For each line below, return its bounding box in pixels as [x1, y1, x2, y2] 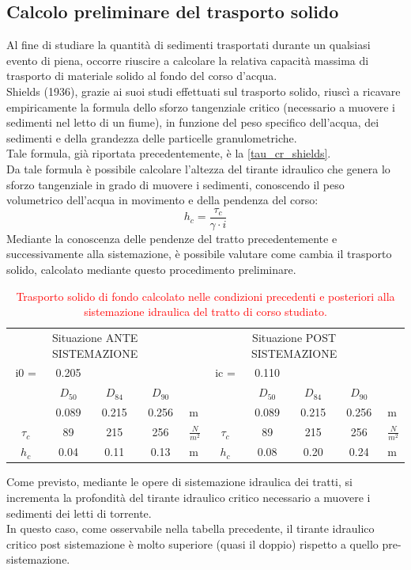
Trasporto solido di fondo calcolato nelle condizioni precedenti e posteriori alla [16, 287, 395, 304]
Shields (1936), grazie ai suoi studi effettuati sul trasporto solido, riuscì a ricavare [6, 82, 401, 99]
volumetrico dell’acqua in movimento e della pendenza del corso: [6, 192, 319, 208]
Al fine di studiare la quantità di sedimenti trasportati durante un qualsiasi [6, 36, 371, 53]
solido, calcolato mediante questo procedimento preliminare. [6, 260, 296, 277]
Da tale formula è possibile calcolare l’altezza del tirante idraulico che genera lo [6, 160, 390, 177]
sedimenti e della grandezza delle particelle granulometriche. [6, 129, 297, 146]
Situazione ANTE [51, 329, 138, 346]
